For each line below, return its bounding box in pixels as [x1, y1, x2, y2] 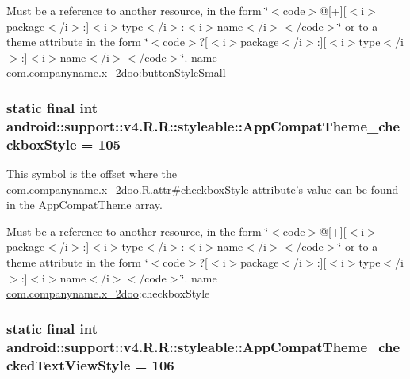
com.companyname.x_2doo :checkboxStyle [6, 285, 210, 301]
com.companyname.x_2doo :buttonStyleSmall [6, 64, 226, 81]
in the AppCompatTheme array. [6, 196, 163, 213]
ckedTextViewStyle [6, 354, 131, 374]
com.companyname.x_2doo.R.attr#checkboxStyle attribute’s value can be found [6, 180, 399, 197]
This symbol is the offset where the [6, 165, 177, 182]
